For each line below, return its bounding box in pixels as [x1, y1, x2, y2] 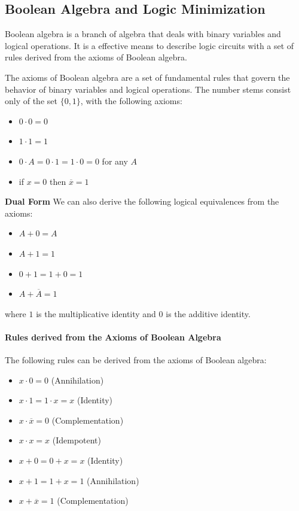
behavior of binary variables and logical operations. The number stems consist [5, 83, 291, 95]
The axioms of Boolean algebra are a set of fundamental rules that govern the [5, 71, 290, 83]
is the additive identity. [166, 307, 251, 320]
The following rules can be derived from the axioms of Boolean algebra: [5, 354, 267, 366]
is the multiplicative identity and [36, 307, 156, 320]
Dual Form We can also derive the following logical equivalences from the [5, 195, 279, 208]
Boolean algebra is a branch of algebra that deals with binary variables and [5, 28, 281, 40]
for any [102, 154, 128, 167]
